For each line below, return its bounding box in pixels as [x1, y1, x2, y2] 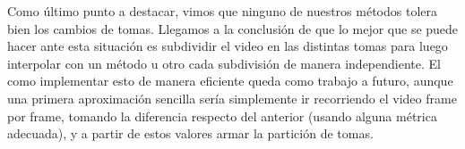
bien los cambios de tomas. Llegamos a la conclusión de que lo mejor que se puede [7, 19, 459, 37]
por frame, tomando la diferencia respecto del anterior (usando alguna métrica [7, 106, 437, 125]
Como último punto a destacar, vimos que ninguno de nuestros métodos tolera [7, 2, 437, 20]
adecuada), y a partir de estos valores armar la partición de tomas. [7, 124, 374, 143]
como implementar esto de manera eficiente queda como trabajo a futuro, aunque [7, 71, 453, 90]
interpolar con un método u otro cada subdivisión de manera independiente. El [7, 54, 441, 72]
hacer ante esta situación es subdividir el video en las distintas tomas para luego [7, 37, 448, 55]
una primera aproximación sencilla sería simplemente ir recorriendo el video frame [7, 88, 457, 107]
